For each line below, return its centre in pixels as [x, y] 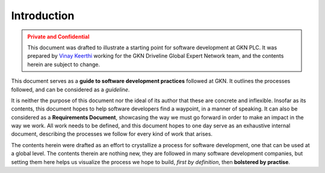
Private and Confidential [58, 37]
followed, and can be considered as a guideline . [70, 90]
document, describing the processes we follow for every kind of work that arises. [112, 134]
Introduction [43, 16]
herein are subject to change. [64, 64]
